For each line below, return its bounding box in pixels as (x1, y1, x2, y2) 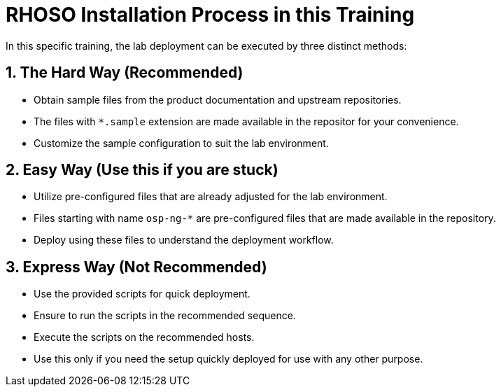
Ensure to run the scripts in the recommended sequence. (34, 309, 296, 322)
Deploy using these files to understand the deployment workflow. (34, 234, 334, 246)
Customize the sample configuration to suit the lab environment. (34, 136, 329, 149)
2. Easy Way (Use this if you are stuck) (6, 161, 278, 179)
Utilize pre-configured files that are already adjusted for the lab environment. (34, 190, 388, 203)
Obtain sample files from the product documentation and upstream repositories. (34, 93, 402, 106)
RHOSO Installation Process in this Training (6, 3, 415, 27)
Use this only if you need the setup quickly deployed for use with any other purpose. (34, 353, 423, 365)
